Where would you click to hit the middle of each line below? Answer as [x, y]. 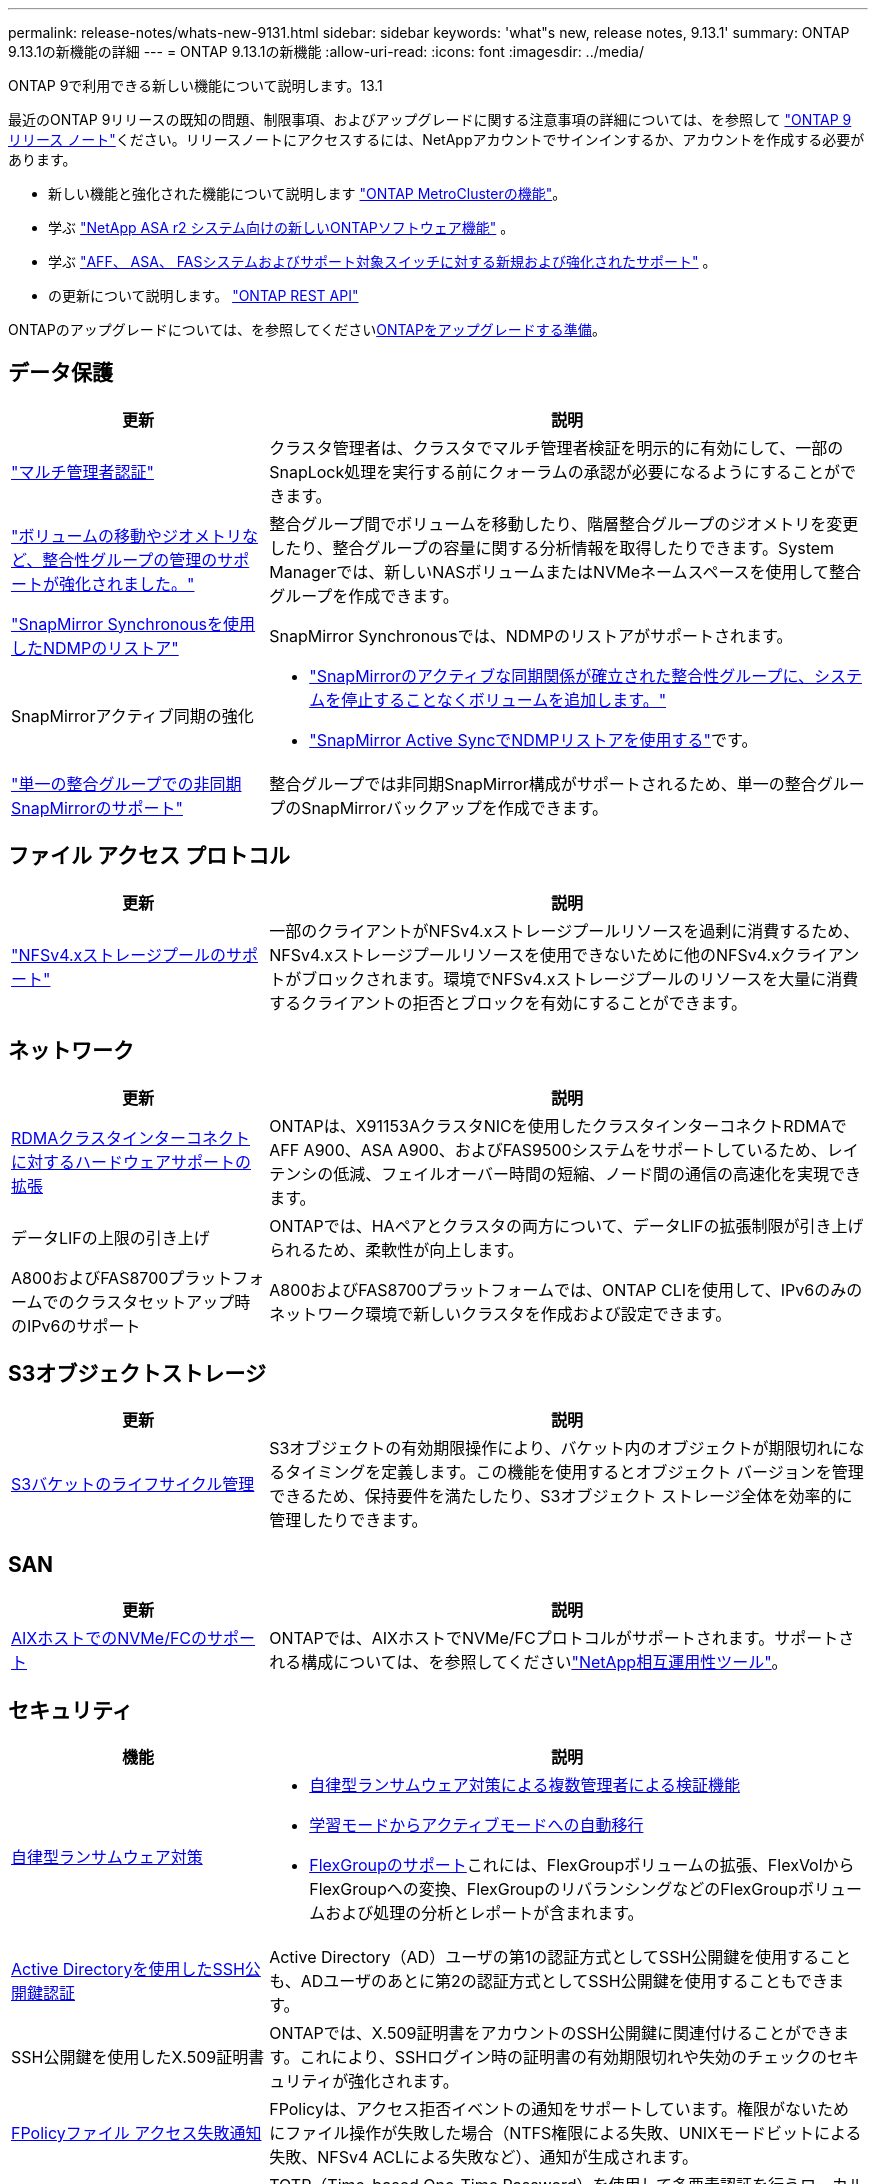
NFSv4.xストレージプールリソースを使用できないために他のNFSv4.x [524, 954]
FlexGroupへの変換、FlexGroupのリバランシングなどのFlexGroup [553, 1889]
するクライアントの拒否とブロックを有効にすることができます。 [508, 1002]
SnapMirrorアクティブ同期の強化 [132, 715]
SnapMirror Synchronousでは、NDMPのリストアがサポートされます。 [531, 635]
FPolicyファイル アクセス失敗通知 [136, 2133]
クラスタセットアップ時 [162, 1301]
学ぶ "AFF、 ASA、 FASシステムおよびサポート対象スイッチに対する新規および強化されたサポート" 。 [382, 261]
